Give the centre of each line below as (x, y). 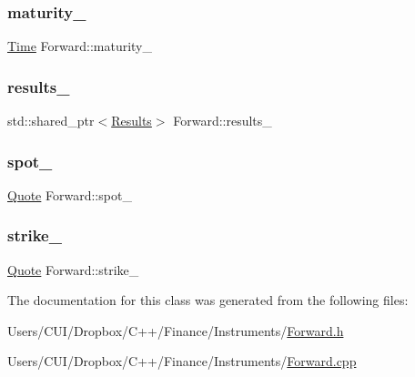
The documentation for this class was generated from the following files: (208, 300)
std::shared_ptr (51, 121)
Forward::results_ (223, 121)
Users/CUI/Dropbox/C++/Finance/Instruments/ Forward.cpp (182, 361)
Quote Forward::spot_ (70, 194)
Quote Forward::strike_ (73, 269)
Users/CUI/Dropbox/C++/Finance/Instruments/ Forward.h (176, 330)
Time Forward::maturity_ (80, 46)
